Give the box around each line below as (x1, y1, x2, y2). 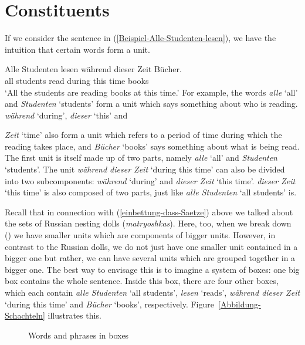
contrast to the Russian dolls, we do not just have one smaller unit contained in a (5, 240, 298, 252)
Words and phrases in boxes (28, 329, 129, 341)
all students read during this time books (5, 74, 149, 86)
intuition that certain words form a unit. (5, 43, 150, 55)
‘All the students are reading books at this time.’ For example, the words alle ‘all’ (5, 86, 298, 98)
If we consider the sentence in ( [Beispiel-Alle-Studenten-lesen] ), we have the (5, 32, 276, 44)
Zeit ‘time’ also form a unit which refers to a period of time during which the (5, 128, 282, 141)
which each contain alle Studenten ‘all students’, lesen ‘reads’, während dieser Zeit (5, 286, 300, 298)
